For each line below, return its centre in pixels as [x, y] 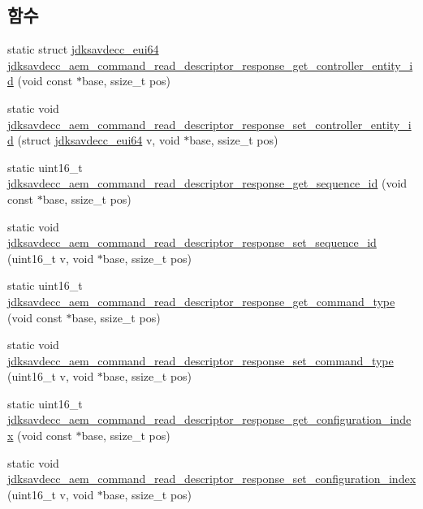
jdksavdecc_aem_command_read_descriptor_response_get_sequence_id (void [207, 183]
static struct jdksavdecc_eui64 [83, 49]
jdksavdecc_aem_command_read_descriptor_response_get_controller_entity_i [210, 65]
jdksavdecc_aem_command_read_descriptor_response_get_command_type [201, 301]
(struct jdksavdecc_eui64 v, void [99, 140]
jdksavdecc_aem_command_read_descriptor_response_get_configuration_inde [209, 419]
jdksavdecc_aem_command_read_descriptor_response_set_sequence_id [192, 242]
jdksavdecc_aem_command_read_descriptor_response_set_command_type [201, 360]
